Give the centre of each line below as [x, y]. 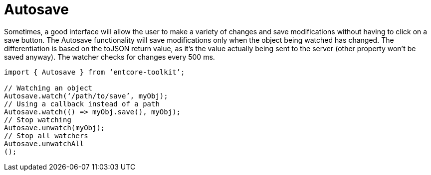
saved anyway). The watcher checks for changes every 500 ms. [109, 57]
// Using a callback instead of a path [82, 104]
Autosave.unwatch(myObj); [55, 128]
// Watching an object [48, 88]
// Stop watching [38, 120]
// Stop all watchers [46, 135]
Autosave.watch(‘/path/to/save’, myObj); [86, 96]
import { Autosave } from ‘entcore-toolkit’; [95, 72]
